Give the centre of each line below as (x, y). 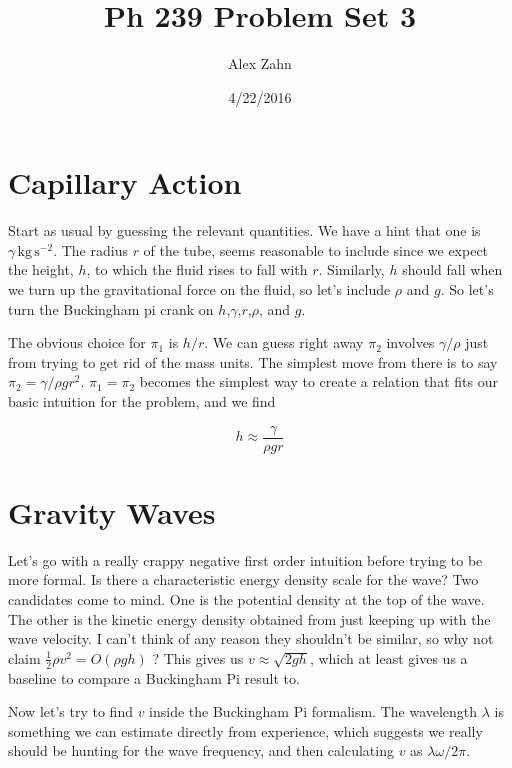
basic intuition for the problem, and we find (142, 401)
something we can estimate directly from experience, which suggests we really (245, 730)
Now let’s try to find (70, 711)
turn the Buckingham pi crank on (111, 308)
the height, (41, 269)
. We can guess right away (284, 342)
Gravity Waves (112, 511)
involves (410, 342)
